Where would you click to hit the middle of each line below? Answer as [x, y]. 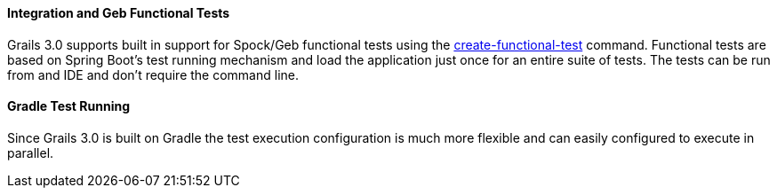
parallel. [31, 152]
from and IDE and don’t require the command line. [153, 74]
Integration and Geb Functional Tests [119, 13]
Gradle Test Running [68, 106]
